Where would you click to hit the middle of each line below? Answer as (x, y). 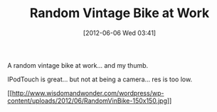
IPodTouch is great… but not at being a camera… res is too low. (100, 79)
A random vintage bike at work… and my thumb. (78, 65)
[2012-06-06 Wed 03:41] (120, 33)
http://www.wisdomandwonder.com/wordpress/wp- (88, 93)
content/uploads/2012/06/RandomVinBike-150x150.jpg (87, 101)
